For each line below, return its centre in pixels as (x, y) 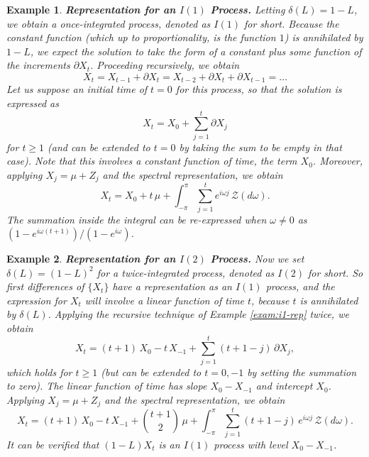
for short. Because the (291, 23)
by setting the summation (302, 371)
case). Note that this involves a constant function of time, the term (152, 161)
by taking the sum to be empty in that (260, 147)
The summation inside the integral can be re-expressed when (137, 219)
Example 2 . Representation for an (91, 259)
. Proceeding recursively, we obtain (165, 65)
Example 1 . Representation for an (91, 9)
